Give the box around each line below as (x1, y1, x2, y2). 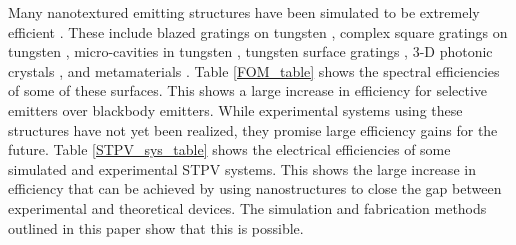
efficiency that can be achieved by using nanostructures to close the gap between (8, 178, 502, 199)
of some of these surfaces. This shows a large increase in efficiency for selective (8, 80, 488, 101)
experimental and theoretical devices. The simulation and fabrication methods (8, 197, 487, 218)
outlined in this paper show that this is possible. (8, 217, 304, 238)
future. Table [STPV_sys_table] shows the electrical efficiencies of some (8, 139, 451, 160)
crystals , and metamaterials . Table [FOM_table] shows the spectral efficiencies (8, 60, 500, 81)
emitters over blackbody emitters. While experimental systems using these (8, 99, 463, 120)
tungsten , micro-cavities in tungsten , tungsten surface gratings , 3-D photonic (8, 41, 493, 62)
